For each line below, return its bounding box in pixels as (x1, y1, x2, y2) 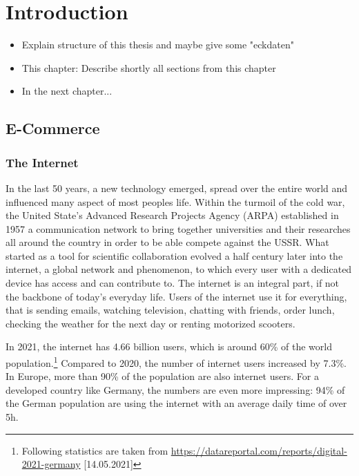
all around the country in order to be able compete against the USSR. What (6, 235, 329, 249)
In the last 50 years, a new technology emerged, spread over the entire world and (6, 180, 348, 195)
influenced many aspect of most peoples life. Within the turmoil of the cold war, (6, 194, 345, 209)
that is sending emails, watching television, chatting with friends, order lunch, (6, 303, 335, 317)
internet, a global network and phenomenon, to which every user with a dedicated (6, 262, 352, 276)
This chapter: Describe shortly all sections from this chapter (21, 60, 276, 75)
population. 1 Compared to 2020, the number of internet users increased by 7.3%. (6, 354, 347, 370)
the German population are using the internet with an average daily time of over (6, 396, 347, 410)
